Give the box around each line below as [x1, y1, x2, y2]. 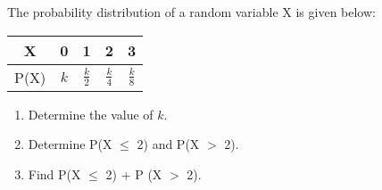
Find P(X [28, 164, 81, 183]
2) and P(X [137, 135, 200, 153]
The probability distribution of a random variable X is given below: [7, 3, 376, 21]
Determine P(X [28, 135, 112, 153]
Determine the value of [28, 104, 154, 123]
